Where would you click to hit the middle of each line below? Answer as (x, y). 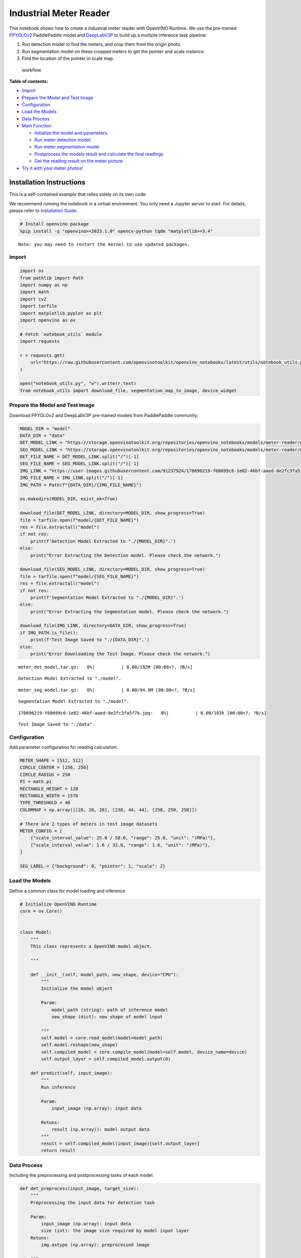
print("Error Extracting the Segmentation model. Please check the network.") (130, 612)
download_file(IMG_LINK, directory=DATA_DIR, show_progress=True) (103, 626)
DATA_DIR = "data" (42, 436)
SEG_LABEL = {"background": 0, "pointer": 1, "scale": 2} (93, 866)
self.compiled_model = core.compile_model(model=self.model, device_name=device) (144, 1052)
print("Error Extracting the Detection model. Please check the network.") (126, 555)
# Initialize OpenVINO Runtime (58, 904)
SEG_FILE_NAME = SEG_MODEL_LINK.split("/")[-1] (79, 464)
